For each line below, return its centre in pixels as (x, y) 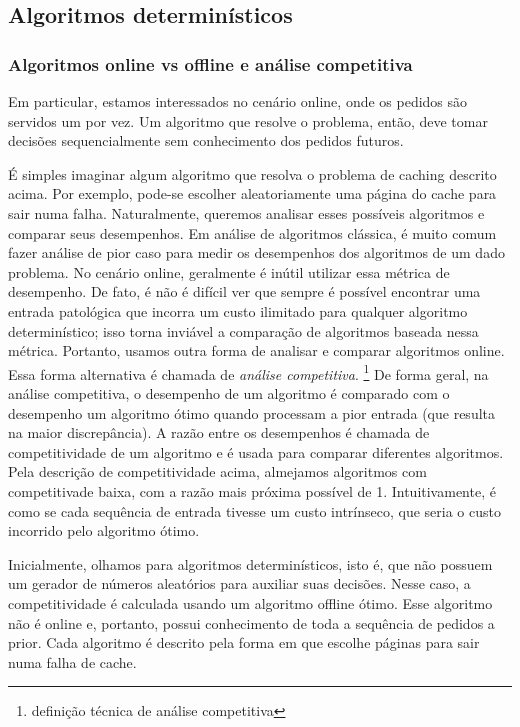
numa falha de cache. (72, 661)
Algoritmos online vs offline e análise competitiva (210, 63)
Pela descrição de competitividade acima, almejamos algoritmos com (217, 471)
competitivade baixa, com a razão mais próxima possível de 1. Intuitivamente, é (252, 490)
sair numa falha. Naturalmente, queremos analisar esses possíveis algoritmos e (246, 212)
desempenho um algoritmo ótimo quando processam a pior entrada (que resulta (252, 412)
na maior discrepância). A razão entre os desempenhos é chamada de (219, 432)
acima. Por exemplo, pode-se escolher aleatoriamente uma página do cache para (252, 193)
